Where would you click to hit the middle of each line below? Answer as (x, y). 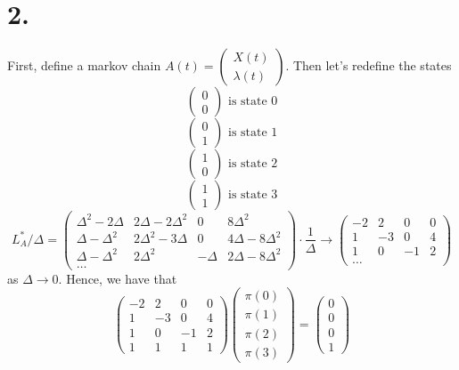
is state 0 (253, 102)
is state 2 (253, 164)
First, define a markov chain (84, 65)
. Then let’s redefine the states (369, 65)
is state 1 (253, 133)
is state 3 (253, 195)
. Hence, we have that (118, 278)
